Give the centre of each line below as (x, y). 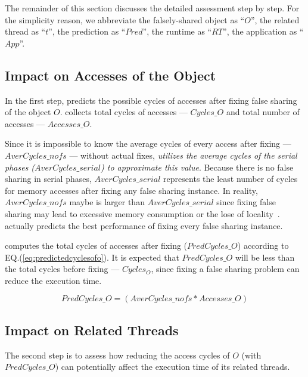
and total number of (263, 112)
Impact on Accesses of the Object (111, 75)
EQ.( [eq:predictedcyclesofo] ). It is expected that (92, 257)
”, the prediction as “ (87, 31)
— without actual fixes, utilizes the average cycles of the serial (183, 155)
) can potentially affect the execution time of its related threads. (172, 367)
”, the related (275, 19)
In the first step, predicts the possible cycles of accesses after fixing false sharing (151, 100)
